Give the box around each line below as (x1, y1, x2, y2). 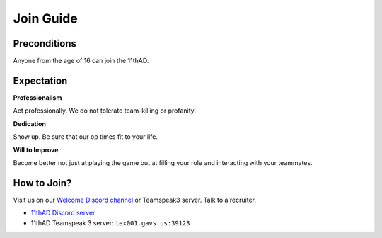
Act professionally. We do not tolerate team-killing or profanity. (13, 106, 196, 115)
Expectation (13, 74, 68, 86)
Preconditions (13, 38, 77, 50)
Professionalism (13, 93, 62, 102)
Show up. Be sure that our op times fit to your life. (13, 132, 158, 141)
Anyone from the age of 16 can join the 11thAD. (13, 57, 149, 65)
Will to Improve (13, 145, 59, 154)
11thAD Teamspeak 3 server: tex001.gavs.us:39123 (30, 218, 190, 227)
